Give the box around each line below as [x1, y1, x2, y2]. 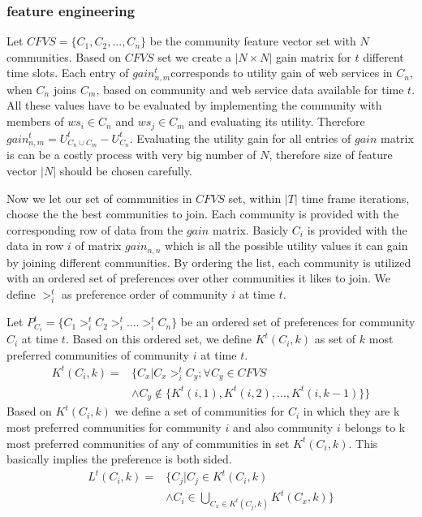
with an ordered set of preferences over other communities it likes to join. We [6, 269, 391, 287]
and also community [232, 418, 334, 435]
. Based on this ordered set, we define [65, 330, 252, 347]
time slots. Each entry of [6, 64, 129, 81]
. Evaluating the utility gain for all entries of [129, 129, 351, 146]
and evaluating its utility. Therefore [188, 113, 365, 130]
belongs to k [344, 418, 406, 435]
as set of [314, 330, 356, 347]
